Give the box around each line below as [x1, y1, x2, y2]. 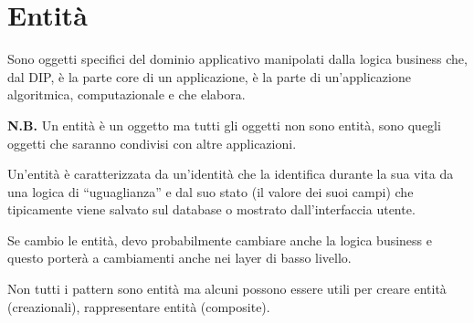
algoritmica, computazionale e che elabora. [7, 85, 246, 104]
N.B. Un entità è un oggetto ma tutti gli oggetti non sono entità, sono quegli [7, 115, 441, 134]
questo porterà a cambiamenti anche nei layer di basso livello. [7, 248, 352, 267]
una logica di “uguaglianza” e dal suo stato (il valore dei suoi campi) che [7, 182, 414, 201]
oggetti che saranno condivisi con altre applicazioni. [7, 133, 297, 152]
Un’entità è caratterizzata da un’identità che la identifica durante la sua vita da [7, 164, 454, 183]
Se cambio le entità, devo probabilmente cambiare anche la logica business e [7, 230, 432, 249]
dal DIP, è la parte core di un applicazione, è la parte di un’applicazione [7, 67, 411, 86]
